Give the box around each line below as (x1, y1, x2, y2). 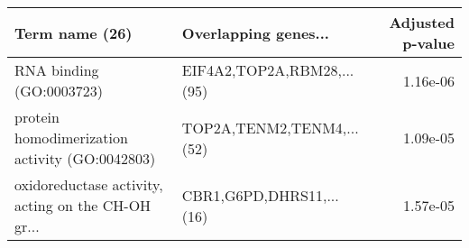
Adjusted (389, 12, 455, 32)
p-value (402, 32, 455, 53)
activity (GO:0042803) (14, 148, 156, 169)
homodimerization (14, 127, 128, 148)
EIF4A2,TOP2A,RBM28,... (181, 60, 354, 80)
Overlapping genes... (181, 22, 329, 43)
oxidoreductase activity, (14, 174, 163, 195)
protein (14, 106, 60, 127)
